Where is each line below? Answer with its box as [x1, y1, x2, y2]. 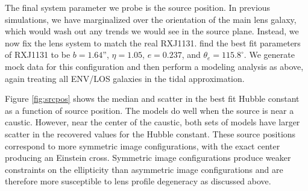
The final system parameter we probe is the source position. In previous [5, 1, 271, 13]
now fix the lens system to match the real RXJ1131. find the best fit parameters [5, 36, 301, 49]
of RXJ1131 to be [5, 48, 71, 61]
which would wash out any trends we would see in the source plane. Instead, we [5, 25, 299, 37]
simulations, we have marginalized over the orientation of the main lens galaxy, [5, 13, 297, 25]
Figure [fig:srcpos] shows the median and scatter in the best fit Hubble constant [5, 92, 300, 105]
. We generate [244, 48, 295, 61]
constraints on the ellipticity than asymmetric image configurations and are [5, 163, 283, 175]
